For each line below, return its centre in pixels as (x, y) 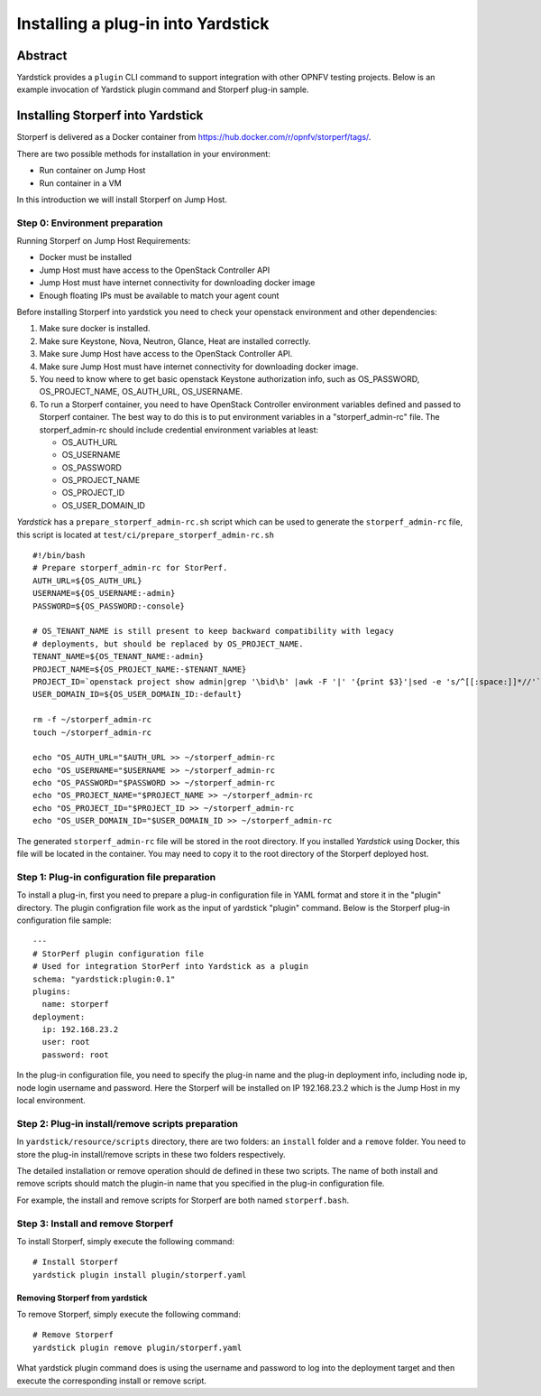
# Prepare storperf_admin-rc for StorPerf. (130, 568)
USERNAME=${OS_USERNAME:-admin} (104, 593)
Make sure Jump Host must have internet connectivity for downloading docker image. (199, 367)
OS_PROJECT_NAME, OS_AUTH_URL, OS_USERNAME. (141, 392)
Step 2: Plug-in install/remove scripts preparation (128, 1123)
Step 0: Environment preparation (90, 223)
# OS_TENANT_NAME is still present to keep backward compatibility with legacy (213, 631)
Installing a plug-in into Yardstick (143, 23)
